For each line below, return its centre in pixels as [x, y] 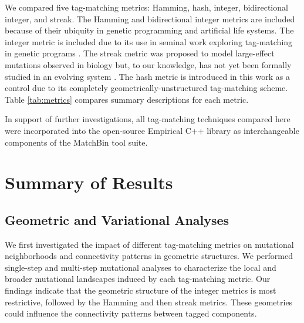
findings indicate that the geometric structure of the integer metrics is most [141, 290]
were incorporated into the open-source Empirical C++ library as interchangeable [152, 130]
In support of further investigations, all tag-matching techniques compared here [148, 119]
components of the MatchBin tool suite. [76, 142]
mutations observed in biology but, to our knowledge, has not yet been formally [148, 64]
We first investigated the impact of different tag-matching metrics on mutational [149, 244]
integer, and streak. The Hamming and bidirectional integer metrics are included [150, 18]
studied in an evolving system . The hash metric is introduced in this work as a [147, 76]
